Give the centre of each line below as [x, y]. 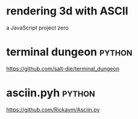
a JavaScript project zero [38, 28]
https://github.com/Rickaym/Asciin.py [53, 109]
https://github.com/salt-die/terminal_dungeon [63, 69]
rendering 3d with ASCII [67, 11]
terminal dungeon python [69, 52]
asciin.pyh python [51, 93]
